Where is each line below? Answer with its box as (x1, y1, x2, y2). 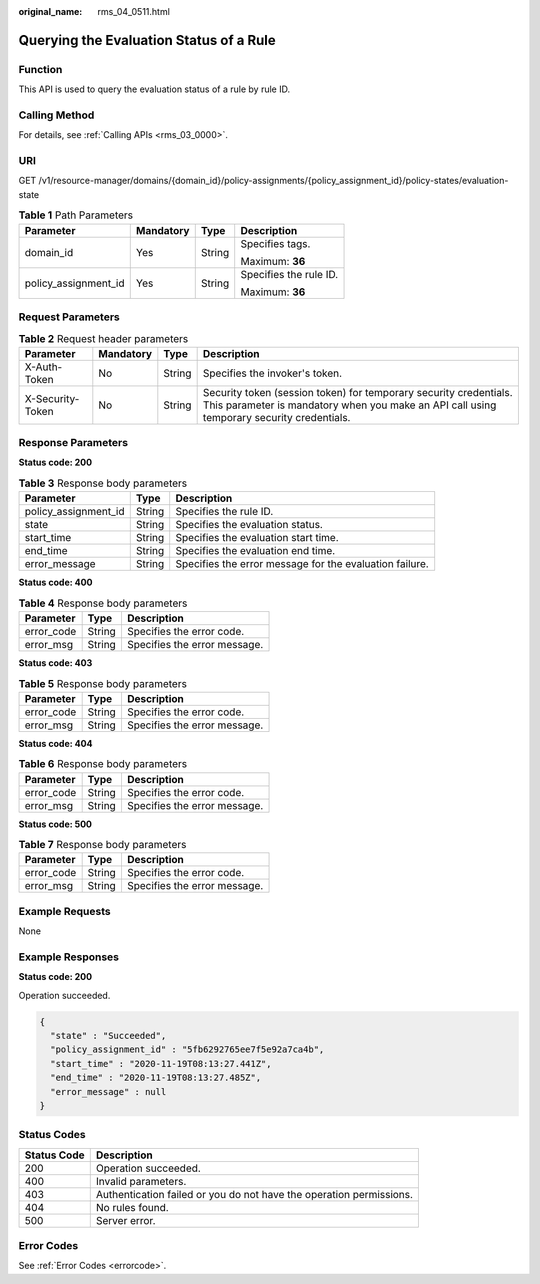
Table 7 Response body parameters (18, 838, 187, 852)
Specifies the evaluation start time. (175, 531, 339, 545)
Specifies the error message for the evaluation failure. (175, 557, 429, 571)
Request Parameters (18, 310, 120, 324)
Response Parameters (18, 436, 129, 450)
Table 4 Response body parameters (18, 596, 188, 610)
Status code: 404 (18, 737, 93, 749)
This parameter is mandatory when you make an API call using (202, 398, 497, 412)
